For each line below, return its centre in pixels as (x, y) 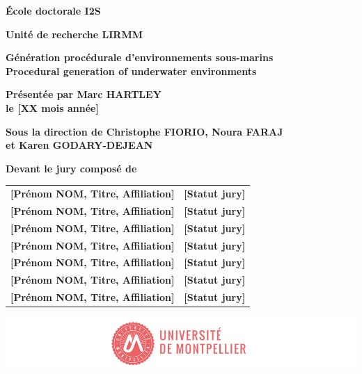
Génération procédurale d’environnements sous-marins (140, 57)
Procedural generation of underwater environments (131, 71)
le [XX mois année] (52, 107)
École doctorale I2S (53, 10)
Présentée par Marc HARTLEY (84, 94)
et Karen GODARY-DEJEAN (79, 145)
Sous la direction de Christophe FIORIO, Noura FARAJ (144, 131)
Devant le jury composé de (71, 168)
